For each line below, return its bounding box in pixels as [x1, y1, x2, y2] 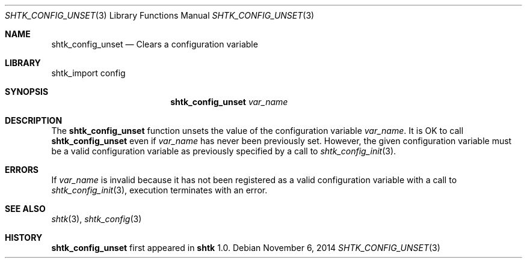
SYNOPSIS [5, 86, 49, 97]
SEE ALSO [5, 204, 46, 214]
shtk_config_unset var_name [170, 97, 288, 107]
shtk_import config [51, 68, 126, 78]
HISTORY [5, 232, 43, 243]
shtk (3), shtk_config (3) [51, 214, 142, 224]
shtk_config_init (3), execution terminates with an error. [51, 185, 268, 195]
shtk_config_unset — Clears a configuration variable [51, 39, 258, 49]
